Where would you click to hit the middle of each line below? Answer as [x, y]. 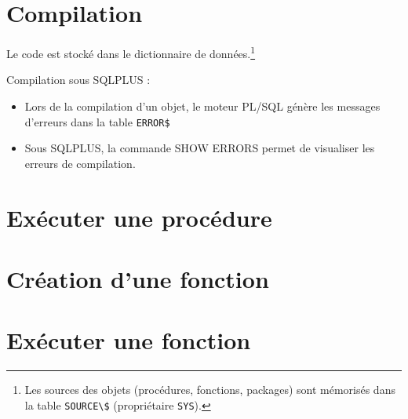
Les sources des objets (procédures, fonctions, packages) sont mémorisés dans [210, 390]
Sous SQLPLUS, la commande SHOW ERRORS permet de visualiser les [200, 148]
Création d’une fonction [138, 278]
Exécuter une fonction [129, 340]
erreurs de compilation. [80, 163]
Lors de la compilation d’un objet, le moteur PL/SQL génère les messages [202, 106]
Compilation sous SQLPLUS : [78, 80]
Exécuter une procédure [139, 217]
